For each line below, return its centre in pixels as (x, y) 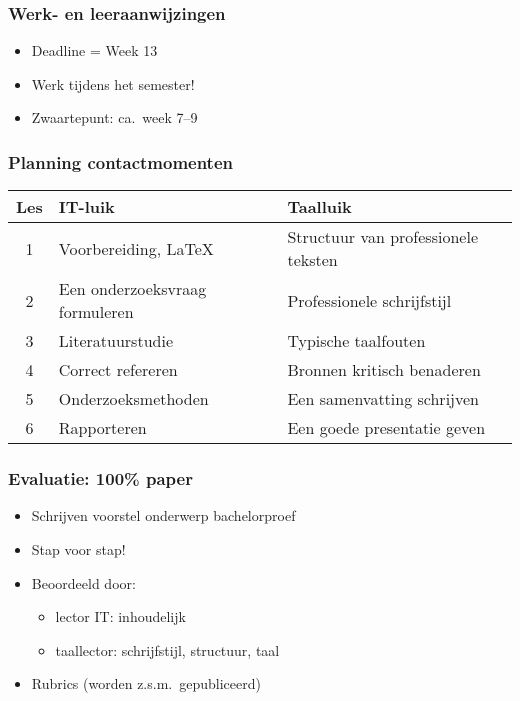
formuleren (96, 312)
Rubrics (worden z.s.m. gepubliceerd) (146, 683)
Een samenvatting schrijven (383, 399)
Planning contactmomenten (120, 161)
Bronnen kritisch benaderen (384, 370)
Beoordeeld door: (83, 582)
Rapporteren (102, 428)
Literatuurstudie (115, 341)
